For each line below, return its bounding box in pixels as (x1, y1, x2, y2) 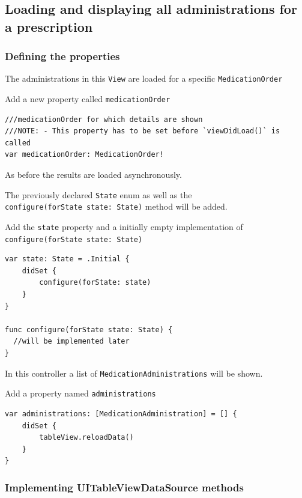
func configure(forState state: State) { (5, 325, 173, 334)
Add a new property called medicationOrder (5, 93, 171, 105)
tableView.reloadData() (39, 433, 134, 442)
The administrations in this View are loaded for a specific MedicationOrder (5, 72, 283, 85)
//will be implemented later (13, 337, 130, 346)
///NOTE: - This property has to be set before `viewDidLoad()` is (5, 127, 280, 136)
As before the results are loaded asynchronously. (5, 168, 182, 181)
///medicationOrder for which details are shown (5, 115, 203, 124)
